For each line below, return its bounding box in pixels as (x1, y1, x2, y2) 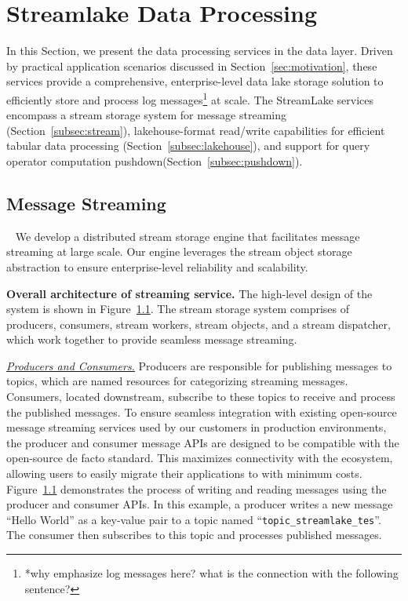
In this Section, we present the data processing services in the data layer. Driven (6, 42, 393, 59)
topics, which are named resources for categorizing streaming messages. (6, 373, 348, 389)
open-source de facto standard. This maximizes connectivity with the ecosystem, (6, 450, 393, 466)
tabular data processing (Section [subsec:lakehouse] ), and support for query (6, 137, 370, 154)
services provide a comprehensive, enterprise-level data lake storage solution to (6, 73, 384, 89)
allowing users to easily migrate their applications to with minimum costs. (6, 465, 362, 482)
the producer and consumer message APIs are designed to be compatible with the (6, 434, 399, 450)
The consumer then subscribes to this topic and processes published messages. (6, 526, 382, 543)
